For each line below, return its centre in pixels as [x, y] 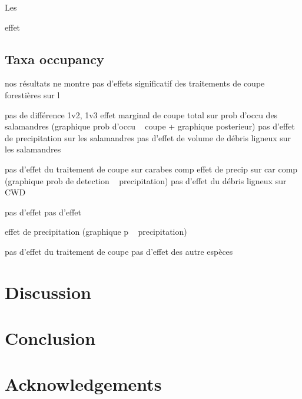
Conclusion [50, 338]
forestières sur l [32, 94]
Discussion [48, 292]
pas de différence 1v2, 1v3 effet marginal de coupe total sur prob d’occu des [141, 114]
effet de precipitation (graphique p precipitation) [96, 232]
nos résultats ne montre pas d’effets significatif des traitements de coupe [135, 83]
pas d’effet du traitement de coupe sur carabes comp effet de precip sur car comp [151, 169]
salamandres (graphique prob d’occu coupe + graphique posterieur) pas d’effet [150, 126]
